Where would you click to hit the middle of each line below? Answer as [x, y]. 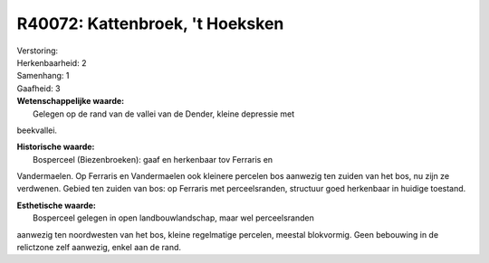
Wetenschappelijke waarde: [71, 101]
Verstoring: [38, 51]
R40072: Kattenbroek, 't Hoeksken [150, 23]
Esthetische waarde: [57, 205]
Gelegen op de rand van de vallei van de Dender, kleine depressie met [164, 114]
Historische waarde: [56, 147]
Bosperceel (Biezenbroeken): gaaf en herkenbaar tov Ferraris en [153, 159]
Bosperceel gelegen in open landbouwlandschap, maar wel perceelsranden [173, 218]
